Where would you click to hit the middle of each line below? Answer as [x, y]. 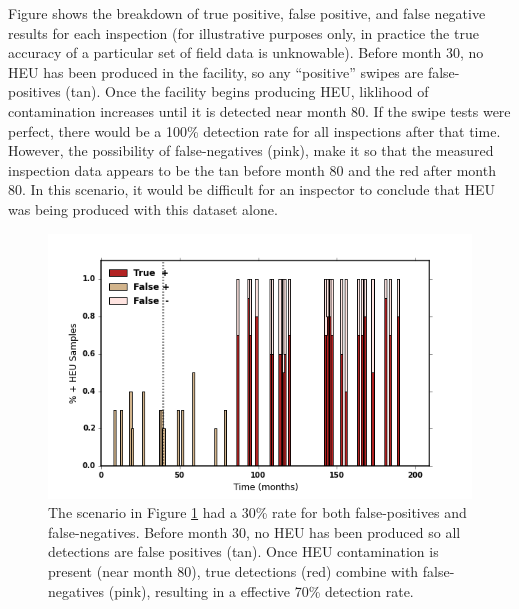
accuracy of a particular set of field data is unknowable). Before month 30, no [246, 52]
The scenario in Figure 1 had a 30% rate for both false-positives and [257, 512]
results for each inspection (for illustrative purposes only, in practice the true [243, 32]
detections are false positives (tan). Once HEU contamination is [243, 551]
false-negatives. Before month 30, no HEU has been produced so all [254, 531]
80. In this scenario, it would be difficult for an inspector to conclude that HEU [252, 189]
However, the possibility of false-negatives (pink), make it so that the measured [251, 150]
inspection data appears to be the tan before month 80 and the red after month [252, 169]
